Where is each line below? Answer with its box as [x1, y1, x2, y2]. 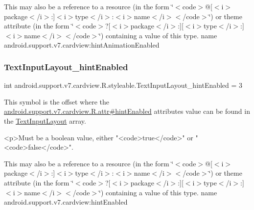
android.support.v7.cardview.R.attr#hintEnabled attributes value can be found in [4, 106, 250, 116]
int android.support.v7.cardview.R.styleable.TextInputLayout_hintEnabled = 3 [4, 80, 243, 90]
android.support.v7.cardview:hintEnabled [4, 197, 128, 207]
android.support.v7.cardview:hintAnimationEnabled [4, 40, 160, 50]
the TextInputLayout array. [4, 115, 86, 126]
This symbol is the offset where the [4, 96, 109, 106]
